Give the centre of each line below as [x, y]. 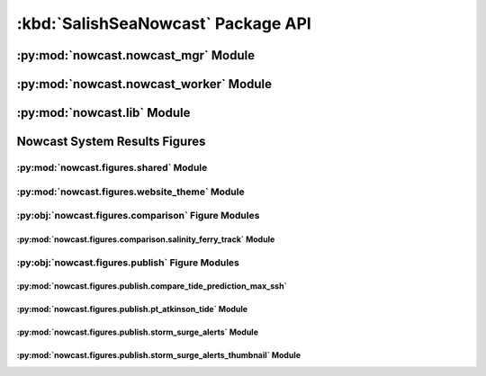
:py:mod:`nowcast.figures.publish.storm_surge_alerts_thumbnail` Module [159, 355]
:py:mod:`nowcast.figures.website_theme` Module [130, 192]
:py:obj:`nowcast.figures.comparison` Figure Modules [138, 216]
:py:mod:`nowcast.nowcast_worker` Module [144, 84]
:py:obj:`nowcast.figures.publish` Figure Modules [128, 263]
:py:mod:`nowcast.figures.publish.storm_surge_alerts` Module [138, 332]
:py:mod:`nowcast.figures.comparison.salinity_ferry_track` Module [146, 239]
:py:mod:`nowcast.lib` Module [103, 113]
